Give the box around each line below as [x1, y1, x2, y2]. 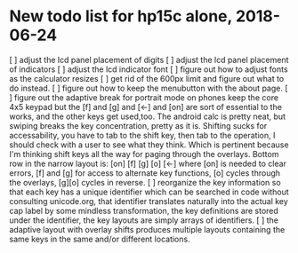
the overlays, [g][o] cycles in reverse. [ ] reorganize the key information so [9, 177, 282, 187]
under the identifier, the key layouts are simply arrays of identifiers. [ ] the [9, 215, 278, 225]
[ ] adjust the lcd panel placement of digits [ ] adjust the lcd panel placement [9, 54, 289, 65]
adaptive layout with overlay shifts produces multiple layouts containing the [9, 224, 286, 234]
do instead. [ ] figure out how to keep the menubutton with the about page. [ [9, 83, 288, 93]
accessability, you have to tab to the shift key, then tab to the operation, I [9, 130, 276, 140]
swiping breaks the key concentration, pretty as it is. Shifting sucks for [9, 120, 268, 130]
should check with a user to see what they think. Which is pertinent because [9, 139, 289, 150]
